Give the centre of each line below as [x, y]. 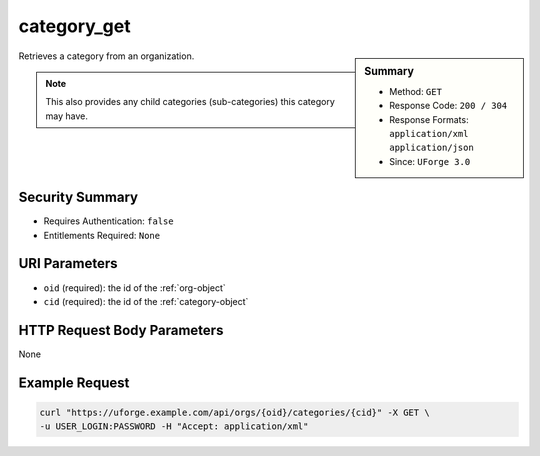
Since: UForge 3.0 [430, 161]
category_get [74, 26]
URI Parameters [68, 263]
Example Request [74, 382]
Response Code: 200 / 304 [448, 106]
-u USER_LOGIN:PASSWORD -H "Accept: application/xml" [174, 426]
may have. [67, 116]
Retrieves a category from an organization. [106, 56]
